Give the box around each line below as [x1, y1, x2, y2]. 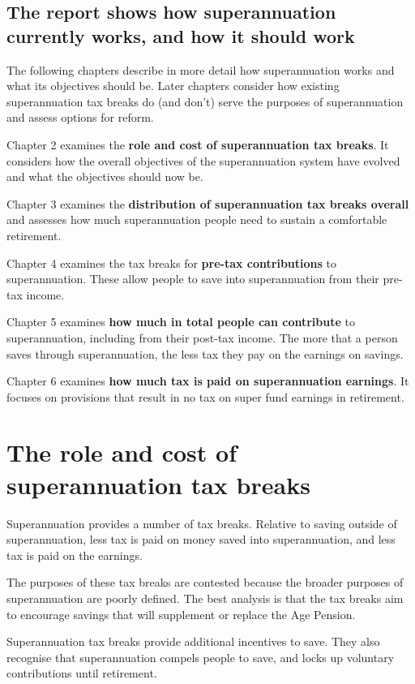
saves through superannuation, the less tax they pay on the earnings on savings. [6, 345, 404, 362]
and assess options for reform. [6, 109, 154, 126]
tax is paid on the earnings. [6, 546, 143, 563]
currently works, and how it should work [6, 23, 355, 48]
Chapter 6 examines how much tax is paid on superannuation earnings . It [6, 372, 409, 389]
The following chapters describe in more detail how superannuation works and [6, 61, 395, 78]
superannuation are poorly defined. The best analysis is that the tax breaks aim [6, 589, 404, 606]
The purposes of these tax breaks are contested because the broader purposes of [6, 574, 404, 591]
